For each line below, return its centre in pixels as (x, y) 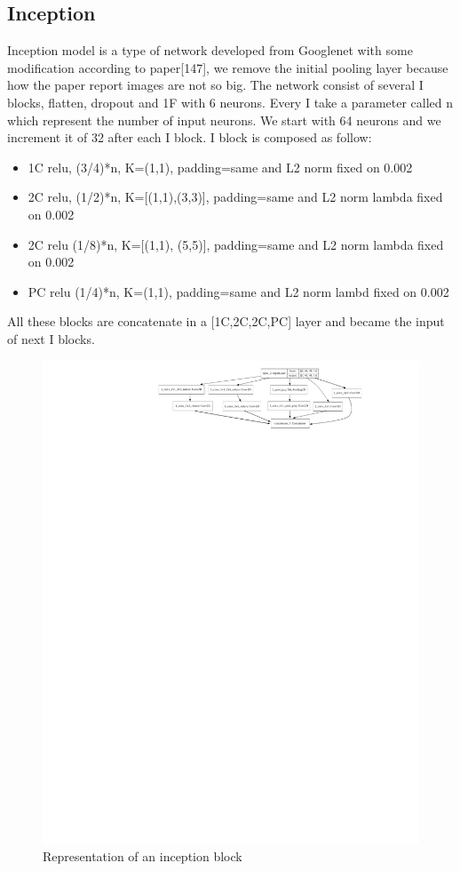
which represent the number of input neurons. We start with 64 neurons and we (224, 120)
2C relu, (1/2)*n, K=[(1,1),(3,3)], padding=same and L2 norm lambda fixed (235, 197)
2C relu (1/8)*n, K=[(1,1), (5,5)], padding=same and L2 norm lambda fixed (236, 244)
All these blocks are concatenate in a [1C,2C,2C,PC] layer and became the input (226, 321)
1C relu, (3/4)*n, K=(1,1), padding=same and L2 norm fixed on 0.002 (220, 167)
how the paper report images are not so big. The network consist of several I (215, 85)
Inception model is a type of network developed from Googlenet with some (210, 50)
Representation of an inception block (143, 855)
